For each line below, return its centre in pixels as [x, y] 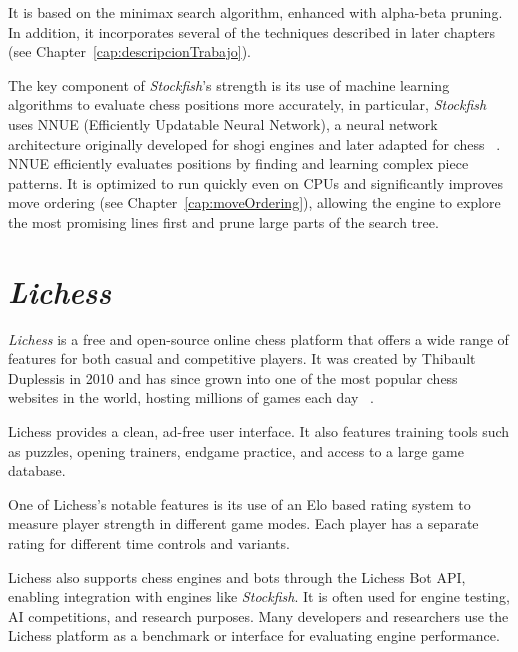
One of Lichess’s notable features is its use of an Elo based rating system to [239, 503]
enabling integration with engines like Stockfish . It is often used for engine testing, [259, 596]
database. [37, 470]
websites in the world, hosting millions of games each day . [191, 397]
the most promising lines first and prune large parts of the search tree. [223, 221]
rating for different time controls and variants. [149, 543]
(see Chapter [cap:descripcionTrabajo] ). [129, 51]
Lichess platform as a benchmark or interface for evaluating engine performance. [254, 635]
